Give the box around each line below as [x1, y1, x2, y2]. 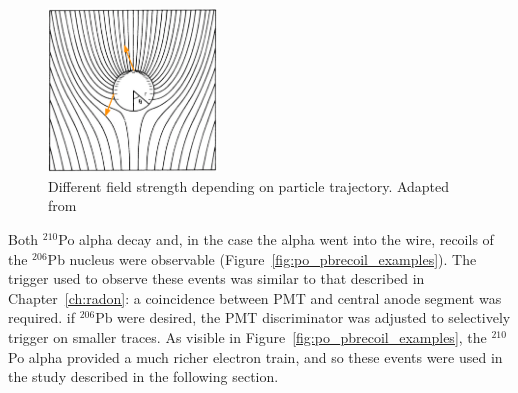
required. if [8, 307, 75, 328]
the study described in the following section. [8, 366, 279, 387]
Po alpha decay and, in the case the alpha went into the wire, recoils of [58, 229, 494, 250]
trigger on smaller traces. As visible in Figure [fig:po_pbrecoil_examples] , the [8, 327, 487, 348]
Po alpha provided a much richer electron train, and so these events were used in [8, 346, 503, 367]
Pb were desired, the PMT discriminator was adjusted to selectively [95, 307, 511, 328]
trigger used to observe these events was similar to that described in [8, 268, 425, 289]
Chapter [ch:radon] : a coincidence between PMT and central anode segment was [8, 287, 502, 308]
